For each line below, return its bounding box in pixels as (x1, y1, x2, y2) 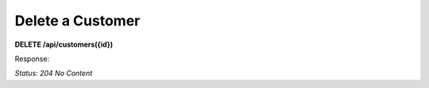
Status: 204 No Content (14, 68, 93, 78)
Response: (14, 54, 50, 63)
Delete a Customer (14, 12, 141, 29)
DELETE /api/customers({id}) (14, 40, 114, 49)
